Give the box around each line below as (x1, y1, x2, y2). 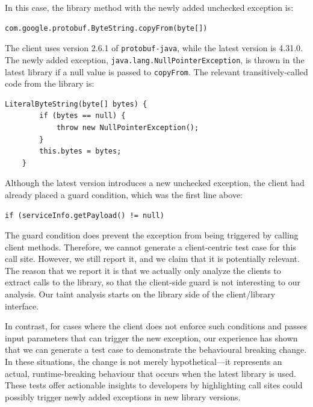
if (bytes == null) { (39, 111, 126, 120)
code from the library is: (5, 77, 95, 90)
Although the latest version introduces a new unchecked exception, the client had (5, 176, 305, 189)
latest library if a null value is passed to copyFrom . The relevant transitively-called (5, 65, 308, 78)
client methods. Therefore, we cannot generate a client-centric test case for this (5, 240, 296, 253)
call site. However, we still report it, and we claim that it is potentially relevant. (5, 252, 300, 265)
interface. (5, 299, 39, 312)
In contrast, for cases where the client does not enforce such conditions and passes (5, 320, 308, 332)
